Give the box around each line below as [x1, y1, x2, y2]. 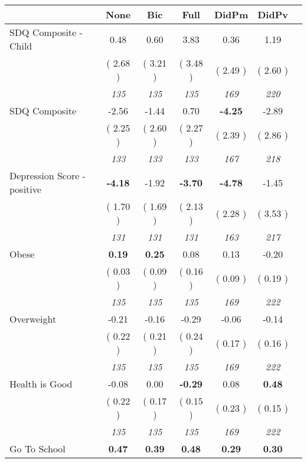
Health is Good [9, 377, 73, 390]
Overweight [9, 312, 57, 326]
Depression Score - [9, 169, 86, 182]
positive [9, 182, 41, 196]
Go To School [9, 442, 66, 455]
